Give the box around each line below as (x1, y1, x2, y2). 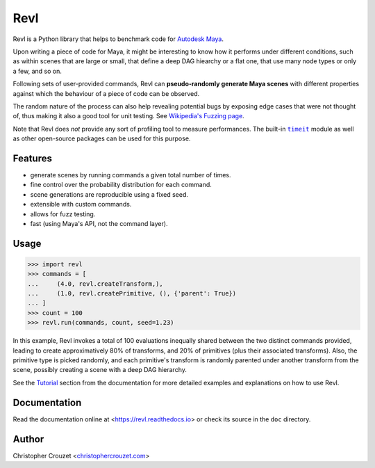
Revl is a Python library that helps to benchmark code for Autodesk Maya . (12, 35, 224, 43)
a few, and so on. (12, 67, 62, 75)
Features (12, 152, 52, 164)
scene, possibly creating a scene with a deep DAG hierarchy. (12, 366, 187, 374)
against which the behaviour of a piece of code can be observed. (12, 89, 200, 97)
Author (12, 433, 44, 445)
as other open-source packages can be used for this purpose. (12, 134, 191, 143)
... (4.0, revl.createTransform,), (27, 280, 163, 288)
